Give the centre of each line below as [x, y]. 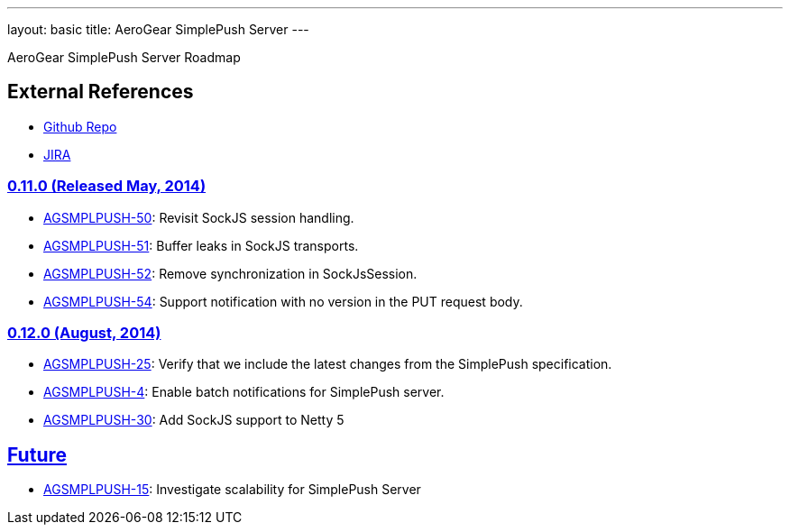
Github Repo [80, 126]
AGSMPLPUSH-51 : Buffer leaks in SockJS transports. [201, 245]
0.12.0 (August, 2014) [84, 332]
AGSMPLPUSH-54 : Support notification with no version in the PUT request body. [283, 301]
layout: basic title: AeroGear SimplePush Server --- [158, 29]
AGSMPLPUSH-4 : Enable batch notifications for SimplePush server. [244, 392]
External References [101, 92]
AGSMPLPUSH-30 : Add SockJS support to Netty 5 [194, 420]
